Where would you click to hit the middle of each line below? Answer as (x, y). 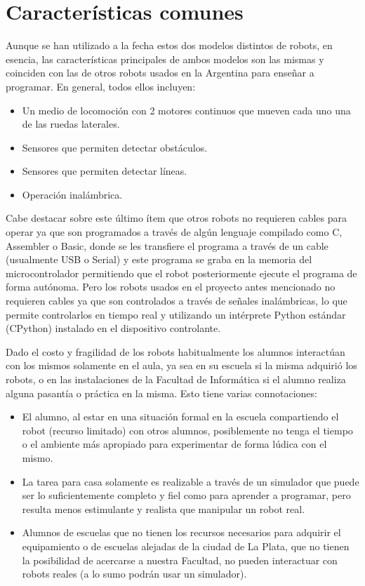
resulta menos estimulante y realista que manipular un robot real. (164, 508)
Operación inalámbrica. (72, 194)
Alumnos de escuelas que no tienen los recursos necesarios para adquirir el (181, 532)
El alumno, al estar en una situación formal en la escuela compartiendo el (180, 417)
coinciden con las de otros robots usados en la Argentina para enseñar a (160, 73)
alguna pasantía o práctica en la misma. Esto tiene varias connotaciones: (161, 393)
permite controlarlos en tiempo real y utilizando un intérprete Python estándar (176, 314)
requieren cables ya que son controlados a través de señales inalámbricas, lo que (177, 301)
